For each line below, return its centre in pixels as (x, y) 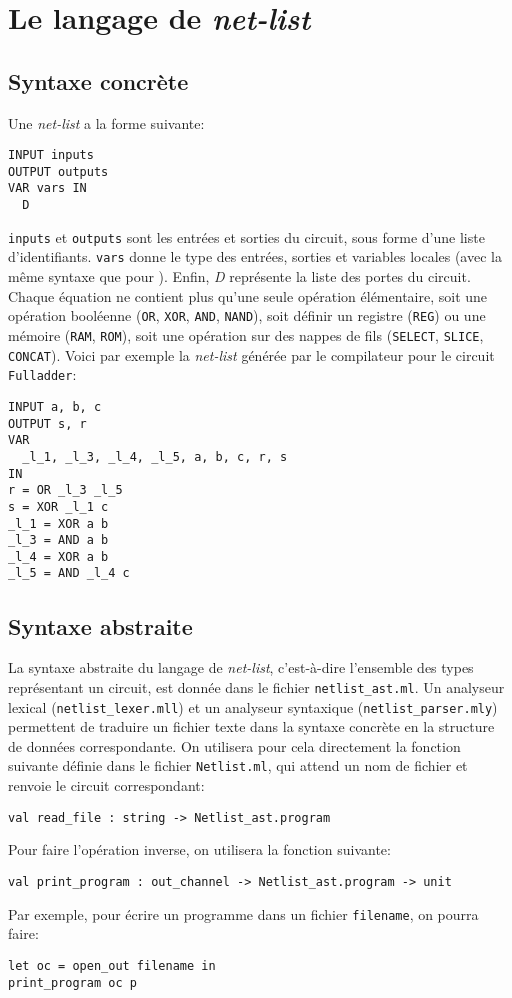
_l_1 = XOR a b (58, 523)
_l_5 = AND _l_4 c (69, 573)
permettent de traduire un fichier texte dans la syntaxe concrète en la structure (251, 726)
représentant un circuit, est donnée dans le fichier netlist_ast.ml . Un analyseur (256, 686)
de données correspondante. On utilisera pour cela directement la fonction (234, 745)
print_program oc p (72, 982)
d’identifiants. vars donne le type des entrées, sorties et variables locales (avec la (255, 256)
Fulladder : (42, 374)
